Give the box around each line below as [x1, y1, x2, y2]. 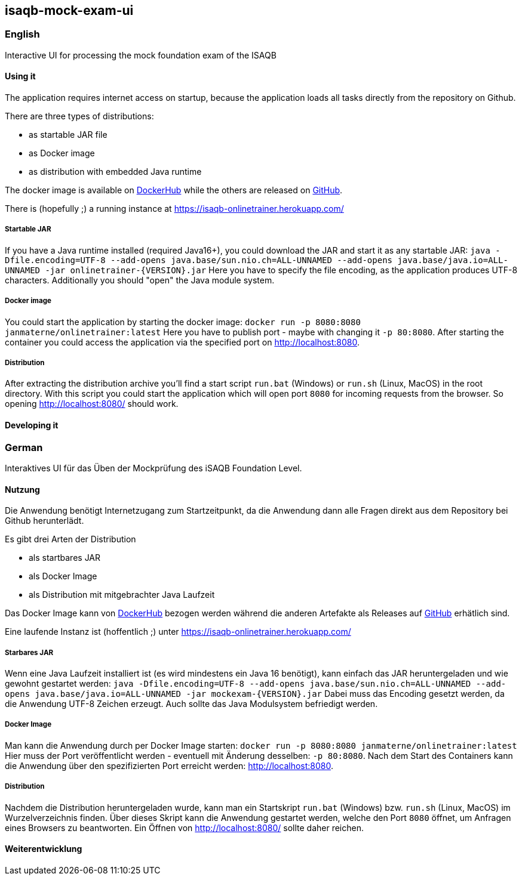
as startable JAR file [29, 129, 108, 140]
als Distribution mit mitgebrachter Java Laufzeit [29, 589, 215, 600]
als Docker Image [29, 571, 97, 582]
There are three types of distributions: [5, 111, 154, 122]
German [5, 441, 43, 453]
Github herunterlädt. [5, 515, 84, 526]
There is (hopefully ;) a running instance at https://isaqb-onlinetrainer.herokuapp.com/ [5, 203, 344, 214]
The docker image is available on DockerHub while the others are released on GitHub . [5, 185, 343, 196]
